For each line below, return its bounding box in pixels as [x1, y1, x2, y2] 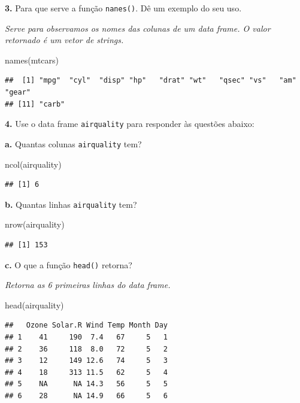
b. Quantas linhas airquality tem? [5, 198, 137, 210]
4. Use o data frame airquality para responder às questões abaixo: [5, 117, 254, 130]
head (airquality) [5, 298, 64, 311]
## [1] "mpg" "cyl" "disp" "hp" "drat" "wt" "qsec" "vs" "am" [5, 76, 296, 85]
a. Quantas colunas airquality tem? [5, 137, 142, 150]
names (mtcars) [5, 53, 59, 66]
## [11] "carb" [5, 99, 65, 108]
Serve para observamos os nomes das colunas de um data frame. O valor [5, 22, 271, 34]
